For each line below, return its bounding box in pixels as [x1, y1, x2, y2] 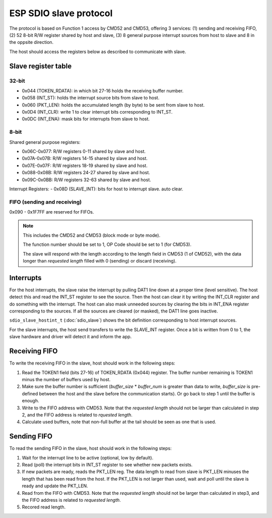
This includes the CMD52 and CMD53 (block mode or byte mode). [23, 232, 161, 238]
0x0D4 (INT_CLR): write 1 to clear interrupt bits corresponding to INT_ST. [22, 109, 173, 115]
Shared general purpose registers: [9, 139, 81, 145]
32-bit [9, 77, 25, 84]
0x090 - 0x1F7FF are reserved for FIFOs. [9, 209, 94, 215]
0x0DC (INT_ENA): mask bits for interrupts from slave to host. [22, 116, 150, 122]
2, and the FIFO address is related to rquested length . [22, 411, 133, 418]
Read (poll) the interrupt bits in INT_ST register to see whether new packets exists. [22, 461, 193, 468]
